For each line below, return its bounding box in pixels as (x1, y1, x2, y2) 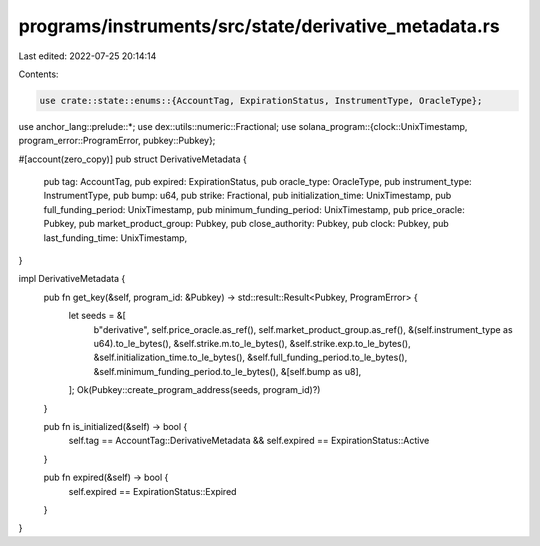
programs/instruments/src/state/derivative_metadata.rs (18, 15, 500, 37)
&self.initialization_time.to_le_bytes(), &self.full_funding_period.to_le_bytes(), (93, 351, 408, 364)
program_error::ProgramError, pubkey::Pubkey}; (18, 135, 216, 147)
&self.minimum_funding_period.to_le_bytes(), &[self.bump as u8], (93, 365, 362, 377)
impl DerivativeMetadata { (18, 273, 126, 285)
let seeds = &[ (68, 310, 127, 322)
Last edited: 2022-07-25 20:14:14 (18, 50, 157, 62)
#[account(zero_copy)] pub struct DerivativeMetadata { (18, 153, 247, 165)
